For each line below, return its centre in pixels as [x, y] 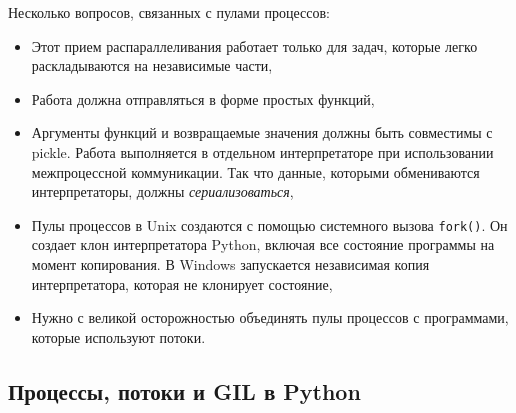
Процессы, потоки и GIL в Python [184, 390]
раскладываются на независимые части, [152, 65]
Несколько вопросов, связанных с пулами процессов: [169, 12]
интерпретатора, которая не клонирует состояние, [182, 283]
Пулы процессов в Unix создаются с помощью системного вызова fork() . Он [269, 224]
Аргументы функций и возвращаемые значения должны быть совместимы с [262, 132]
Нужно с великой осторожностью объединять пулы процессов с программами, [270, 317]
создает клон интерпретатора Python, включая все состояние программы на [263, 244]
